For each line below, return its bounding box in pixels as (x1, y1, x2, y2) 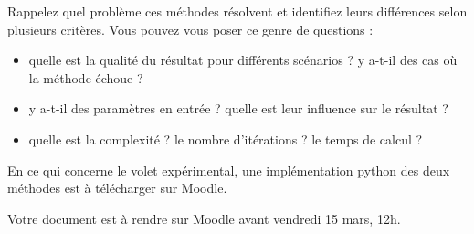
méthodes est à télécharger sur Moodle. (7, 178, 227, 197)
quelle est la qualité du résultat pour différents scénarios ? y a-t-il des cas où (28, 50, 458, 69)
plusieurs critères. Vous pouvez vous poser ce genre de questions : (7, 19, 374, 38)
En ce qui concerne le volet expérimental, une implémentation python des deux (7, 160, 450, 179)
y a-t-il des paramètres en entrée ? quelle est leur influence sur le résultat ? (28, 99, 448, 118)
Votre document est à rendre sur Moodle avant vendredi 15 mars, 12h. (7, 208, 401, 228)
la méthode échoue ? (28, 68, 143, 87)
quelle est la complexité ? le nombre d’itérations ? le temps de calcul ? (28, 129, 423, 148)
